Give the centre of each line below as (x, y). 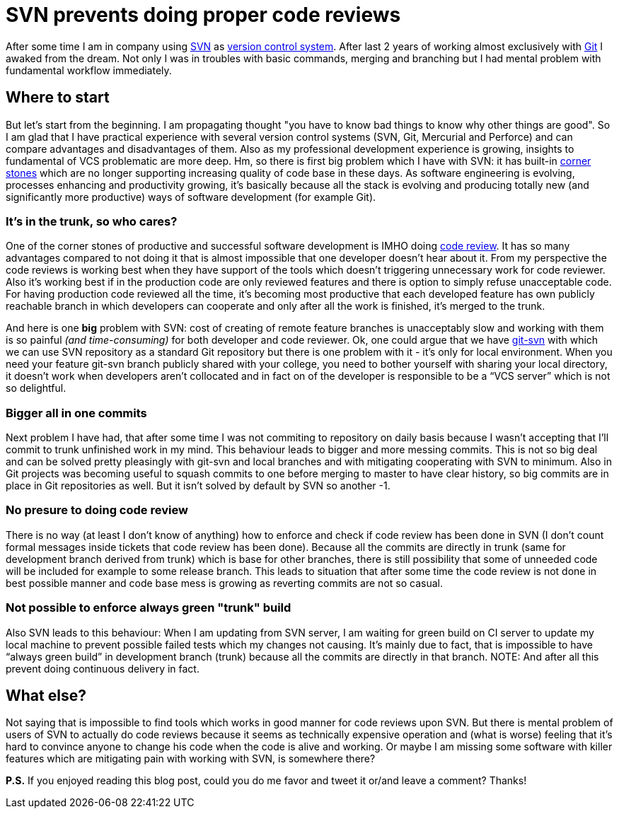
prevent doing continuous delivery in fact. (103, 668)
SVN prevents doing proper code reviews (203, 15)
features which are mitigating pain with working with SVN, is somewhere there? (191, 759)
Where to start (58, 98)
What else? (46, 696)
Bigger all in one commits (76, 413)
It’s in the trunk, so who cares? (92, 221)
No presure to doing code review (97, 510)
